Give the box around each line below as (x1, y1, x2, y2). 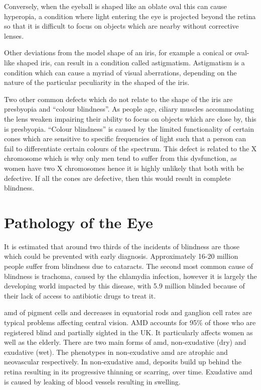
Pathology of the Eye (4, 212, 153, 232)
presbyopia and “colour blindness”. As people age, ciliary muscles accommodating (4, 104, 254, 114)
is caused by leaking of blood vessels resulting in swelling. (4, 376, 181, 386)
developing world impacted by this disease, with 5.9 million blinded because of (4, 280, 245, 291)
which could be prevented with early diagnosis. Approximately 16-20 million (4, 251, 238, 261)
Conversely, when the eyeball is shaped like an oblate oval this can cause (4, 1, 227, 11)
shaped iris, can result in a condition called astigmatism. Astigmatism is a (17, 57, 245, 67)
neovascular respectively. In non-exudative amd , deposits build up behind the (4, 356, 241, 367)
